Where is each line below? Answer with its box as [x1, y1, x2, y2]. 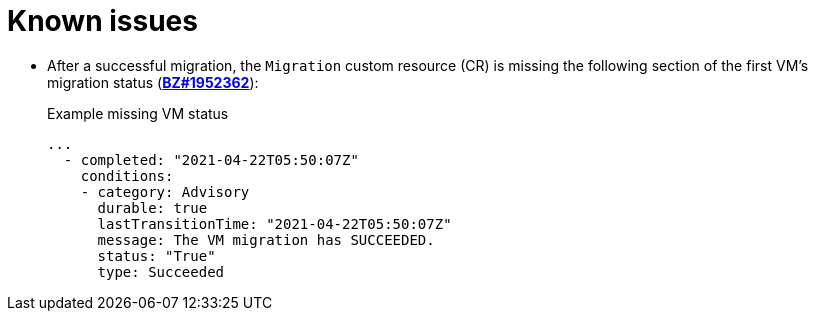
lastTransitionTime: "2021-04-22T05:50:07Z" [97, 215, 452, 232]
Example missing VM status [47, 104, 229, 122]
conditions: [80, 167, 174, 184]
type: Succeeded [97, 263, 225, 280]
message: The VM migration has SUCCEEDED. [97, 231, 435, 248]
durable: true [97, 199, 208, 216]
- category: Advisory [80, 183, 250, 200]
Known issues [7, 4, 198, 38]
